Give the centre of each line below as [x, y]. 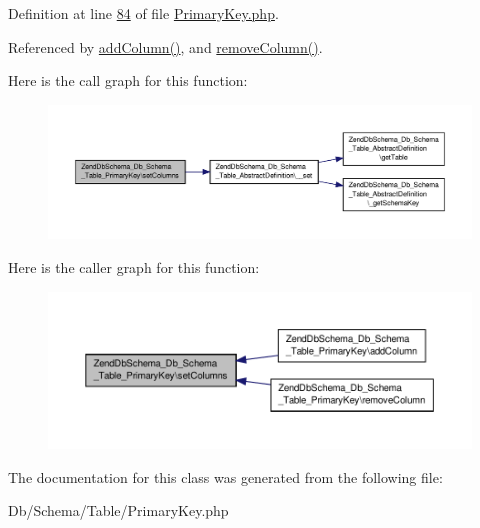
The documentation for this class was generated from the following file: [225, 476]
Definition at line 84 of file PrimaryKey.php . [143, 13]
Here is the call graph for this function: [128, 80]
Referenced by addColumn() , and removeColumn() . [165, 46]
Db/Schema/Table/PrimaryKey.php [118, 510]
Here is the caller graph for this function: [134, 266]
